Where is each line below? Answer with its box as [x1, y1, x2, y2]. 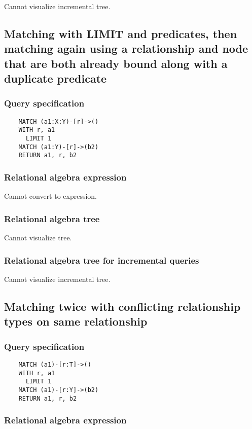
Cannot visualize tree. [4, 232, 72, 243]
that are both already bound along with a [4, 55, 228, 71]
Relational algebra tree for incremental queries [4, 254, 199, 266]
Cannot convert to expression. [4, 191, 97, 201]
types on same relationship [4, 313, 148, 329]
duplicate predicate [4, 70, 107, 86]
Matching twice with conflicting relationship [4, 298, 241, 314]
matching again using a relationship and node [4, 41, 248, 56]
